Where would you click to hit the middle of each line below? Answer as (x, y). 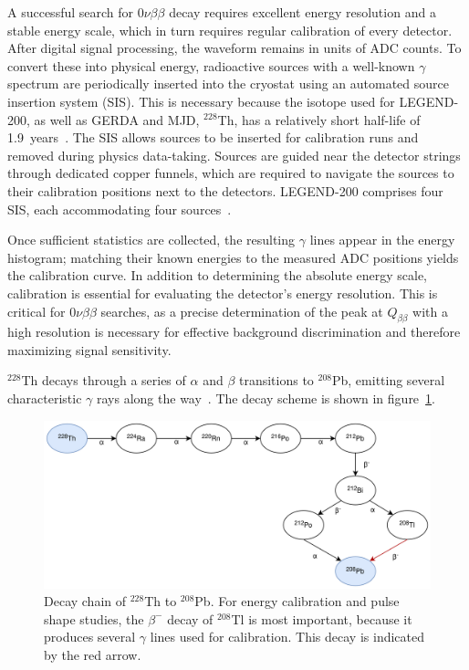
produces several (90, 637)
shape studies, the (94, 618)
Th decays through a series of (104, 380)
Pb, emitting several (389, 380)
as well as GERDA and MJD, (117, 119)
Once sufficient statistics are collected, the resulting (151, 240)
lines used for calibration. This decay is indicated (287, 637)
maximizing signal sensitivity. (89, 349)
